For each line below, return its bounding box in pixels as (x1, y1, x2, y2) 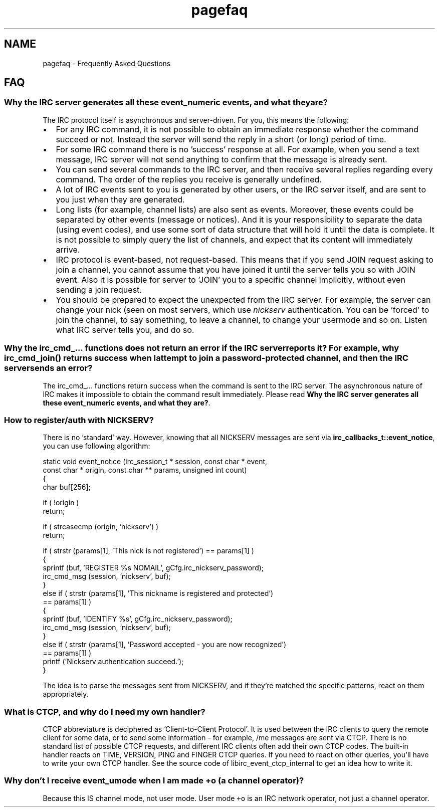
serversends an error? (4, 363, 93, 373)
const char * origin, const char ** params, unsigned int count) (43, 466, 247, 475)
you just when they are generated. (56, 194, 185, 205)
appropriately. (43, 690, 89, 699)
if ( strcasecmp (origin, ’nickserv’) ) (43, 522, 159, 531)
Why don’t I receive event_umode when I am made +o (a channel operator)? (4, 775, 304, 786)
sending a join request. (56, 284, 142, 295)
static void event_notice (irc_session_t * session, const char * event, (43, 457, 268, 466)
